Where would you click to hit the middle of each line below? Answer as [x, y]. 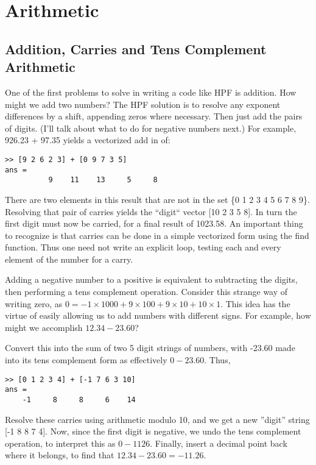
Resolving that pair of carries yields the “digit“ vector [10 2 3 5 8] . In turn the [151, 211]
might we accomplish [44, 327]
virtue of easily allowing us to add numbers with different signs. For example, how [158, 315]
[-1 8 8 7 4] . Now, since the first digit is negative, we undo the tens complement [153, 431]
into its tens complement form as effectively [86, 360]
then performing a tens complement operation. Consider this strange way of [146, 292]
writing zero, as [34, 303]
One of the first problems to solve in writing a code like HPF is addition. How [151, 92]
